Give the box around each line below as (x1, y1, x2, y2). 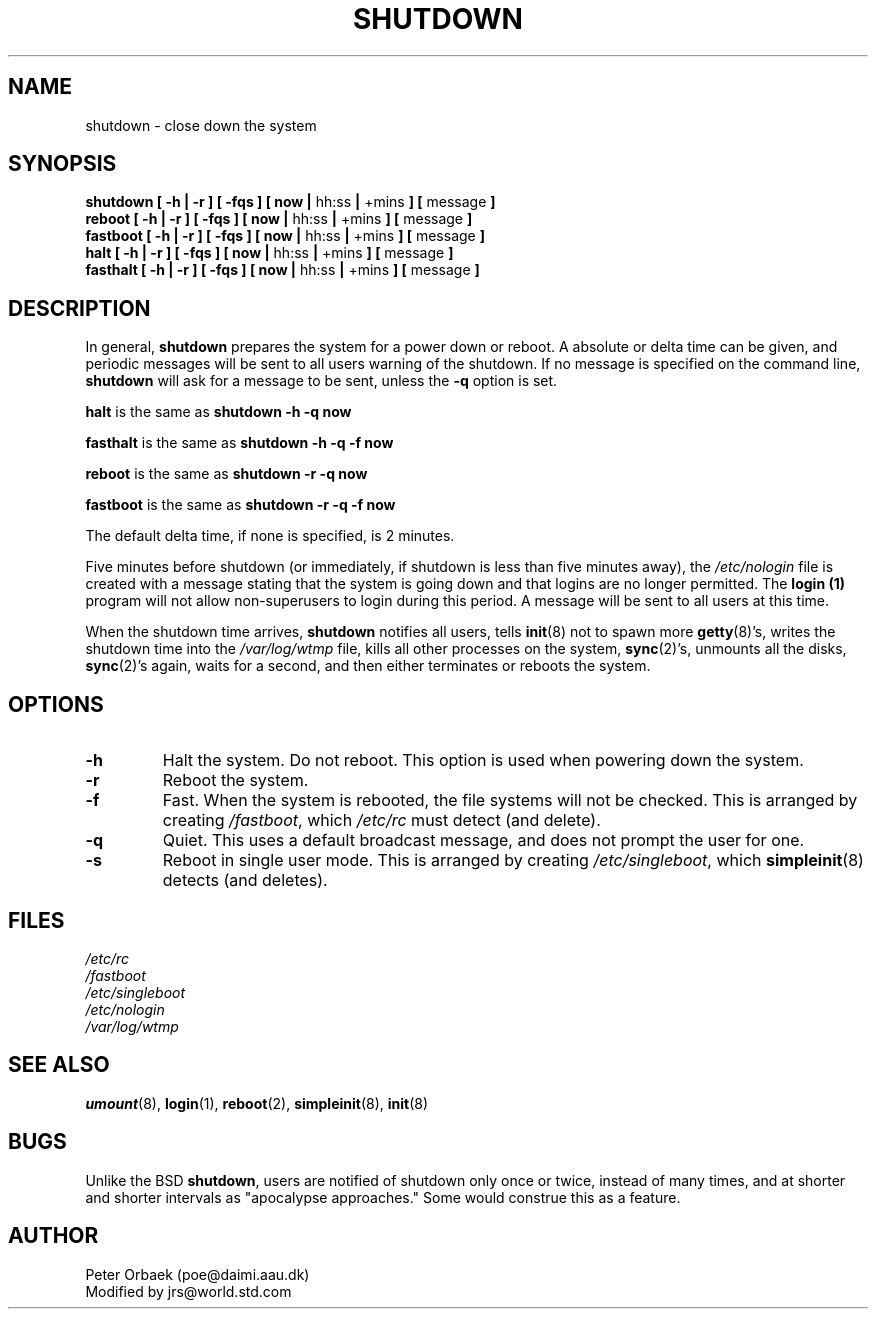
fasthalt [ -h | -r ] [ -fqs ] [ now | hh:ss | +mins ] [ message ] (85, 261, 480, 279)
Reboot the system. (162, 770, 309, 791)
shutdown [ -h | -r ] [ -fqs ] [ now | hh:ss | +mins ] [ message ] (85, 193, 496, 211)
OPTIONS (8, 691, 104, 717)
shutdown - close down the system (85, 116, 317, 134)
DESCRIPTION (8, 295, 151, 321)
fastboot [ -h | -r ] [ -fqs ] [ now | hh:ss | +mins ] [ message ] (85, 227, 485, 245)
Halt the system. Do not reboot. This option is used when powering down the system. (162, 750, 804, 771)
